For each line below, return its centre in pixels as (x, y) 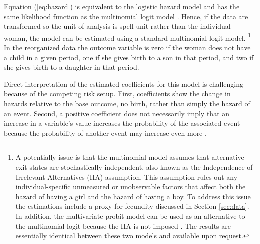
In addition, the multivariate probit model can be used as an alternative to (130, 216)
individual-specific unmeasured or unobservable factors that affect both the (131, 187)
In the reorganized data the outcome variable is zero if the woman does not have (127, 48)
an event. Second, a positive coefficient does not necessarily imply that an (117, 113)
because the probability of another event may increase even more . (105, 133)
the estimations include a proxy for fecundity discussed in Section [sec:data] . (132, 206)
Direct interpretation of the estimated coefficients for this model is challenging (124, 84)
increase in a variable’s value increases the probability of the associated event (122, 123)
